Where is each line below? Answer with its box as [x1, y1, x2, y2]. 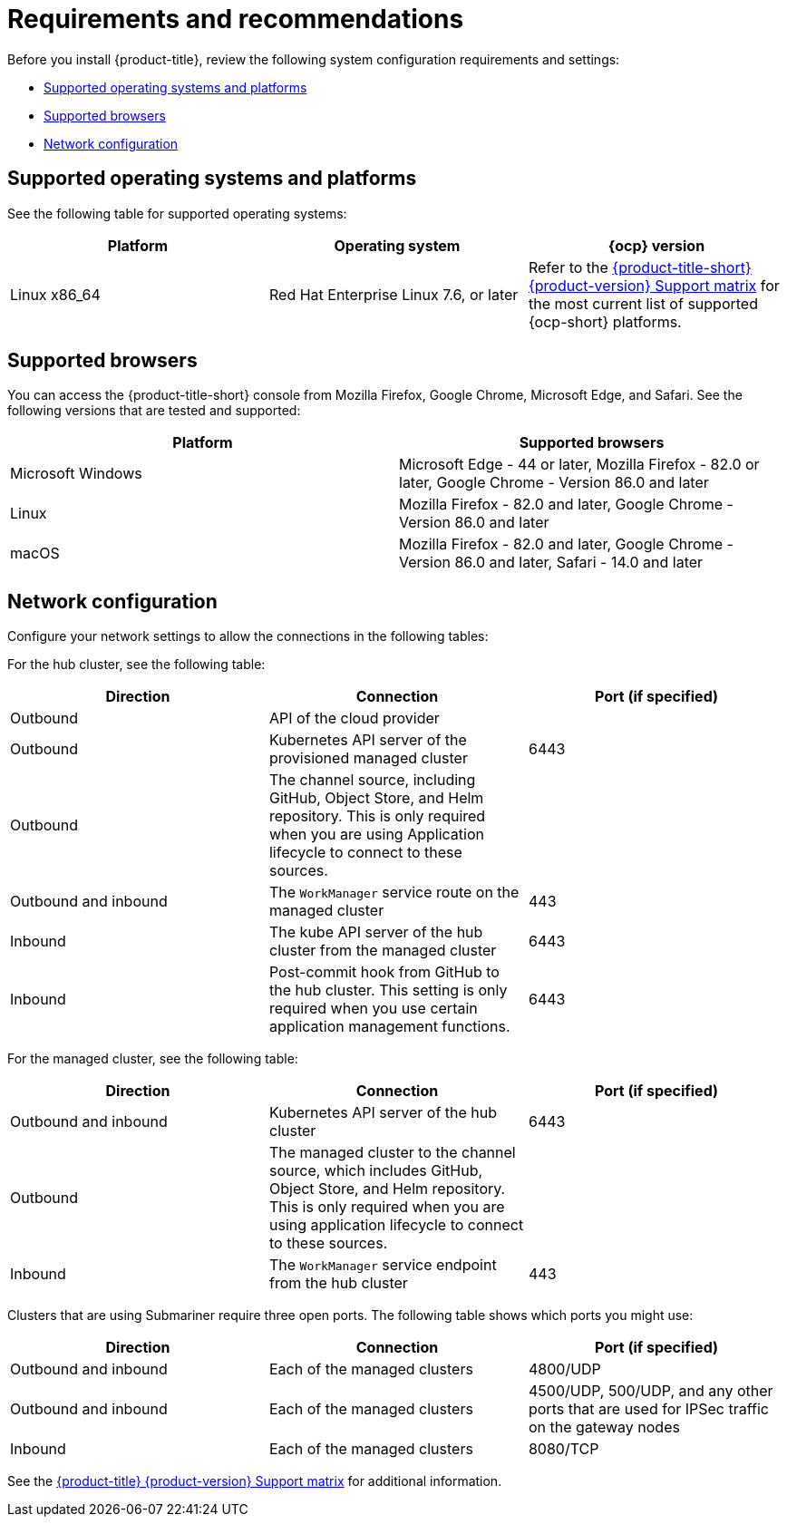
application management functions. [268, 1017, 510, 1036]
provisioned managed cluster [268, 749, 468, 768]
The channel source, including [268, 771, 476, 790]
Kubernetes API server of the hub [268, 1103, 498, 1122]
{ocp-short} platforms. [528, 312, 682, 331]
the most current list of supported [528, 294, 758, 313]
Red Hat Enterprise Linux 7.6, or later [268, 285, 519, 304]
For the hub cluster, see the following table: [7, 656, 266, 673]
